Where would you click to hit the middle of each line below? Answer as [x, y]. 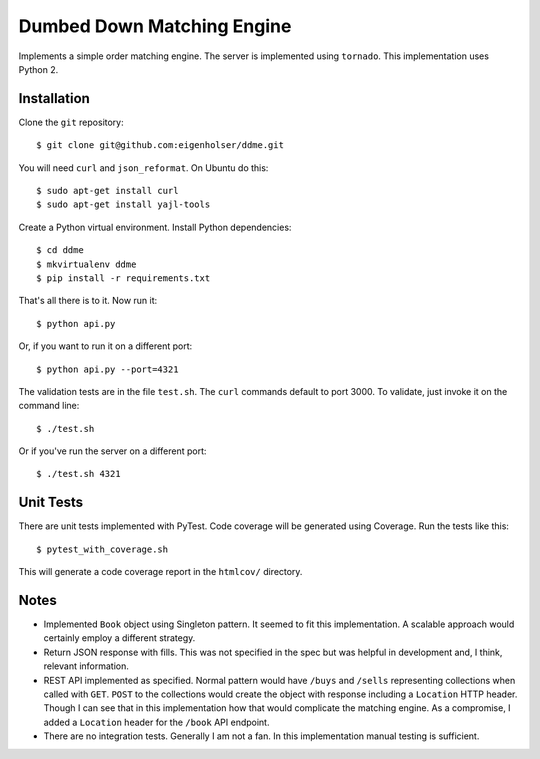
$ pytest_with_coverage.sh [102, 549]
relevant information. [86, 666]
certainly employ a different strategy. [119, 638]
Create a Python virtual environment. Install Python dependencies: [155, 227]
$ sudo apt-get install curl [107, 191]
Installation [54, 98]
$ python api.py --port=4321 [107, 369]
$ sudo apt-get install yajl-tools [123, 204]
